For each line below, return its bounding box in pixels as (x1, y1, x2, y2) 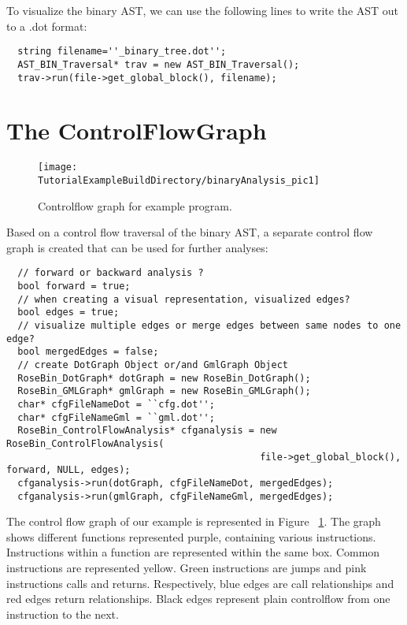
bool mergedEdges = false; (17, 346, 159, 358)
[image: (38, 162, 78, 173)
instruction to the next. (6, 605, 119, 622)
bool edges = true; (17, 307, 120, 318)
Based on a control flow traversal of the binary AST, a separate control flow (6, 224, 373, 240)
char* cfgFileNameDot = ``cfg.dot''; (17, 398, 215, 410)
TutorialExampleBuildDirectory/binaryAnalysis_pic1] (38, 174, 320, 186)
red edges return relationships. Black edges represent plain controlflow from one (6, 590, 390, 607)
